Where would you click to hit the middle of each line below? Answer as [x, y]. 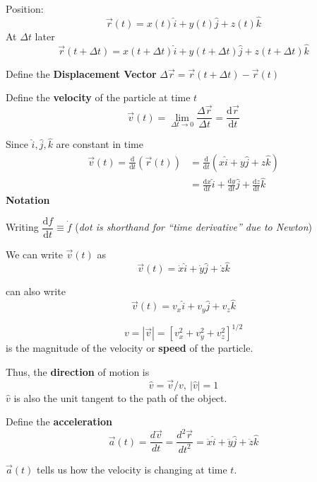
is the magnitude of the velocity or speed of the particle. [130, 348]
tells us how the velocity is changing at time [132, 469]
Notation [28, 200]
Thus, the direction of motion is [78, 371]
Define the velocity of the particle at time [98, 97]
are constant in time [100, 144]
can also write [36, 291]
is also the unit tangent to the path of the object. [120, 397]
